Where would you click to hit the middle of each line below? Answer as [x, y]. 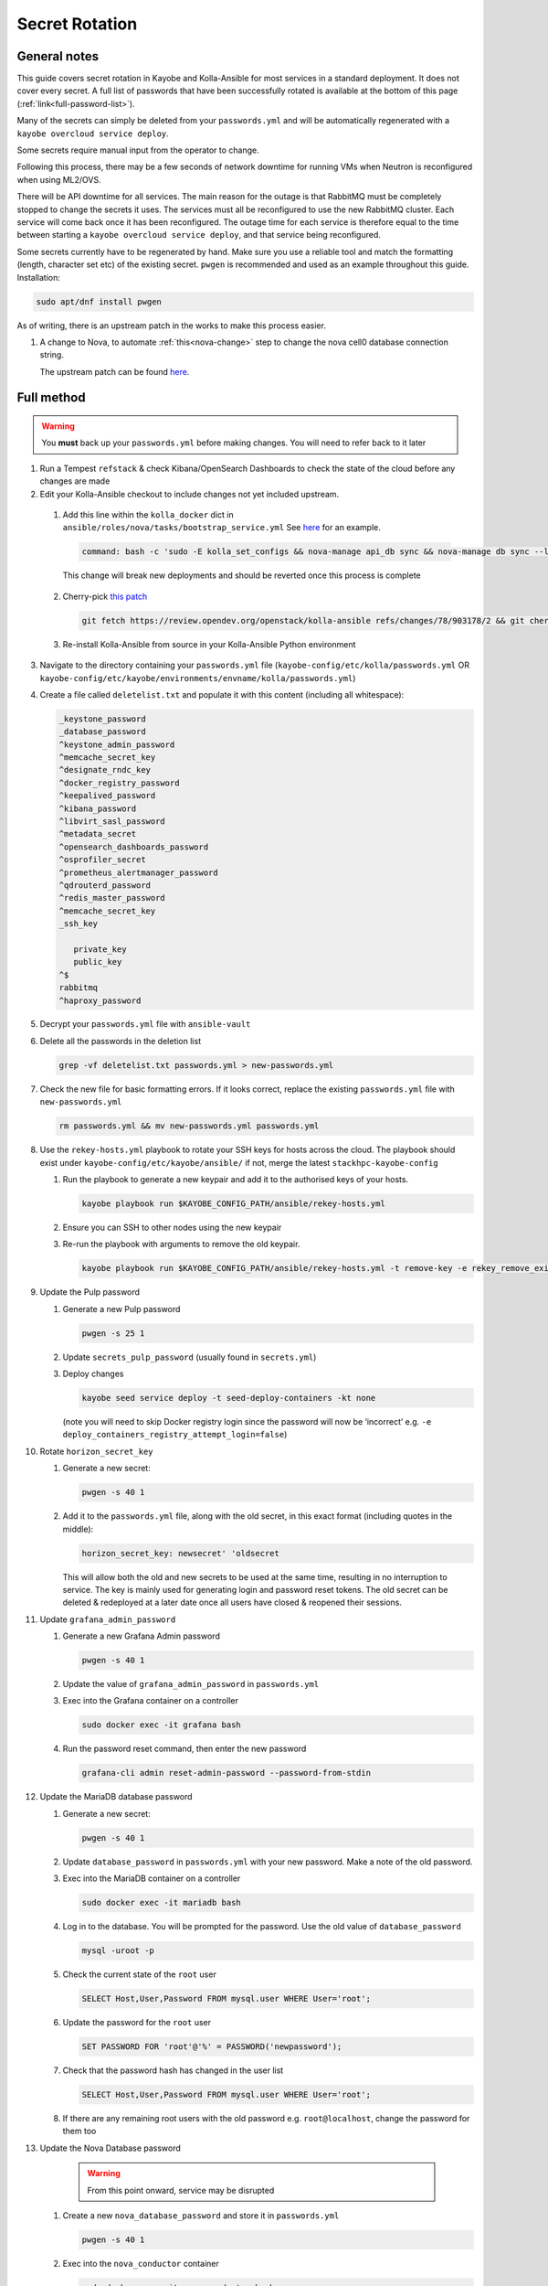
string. [52, 355]
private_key [100, 949]
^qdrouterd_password [105, 885]
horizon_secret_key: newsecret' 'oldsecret [181, 1553]
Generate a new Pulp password [121, 1309]
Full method [51, 398]
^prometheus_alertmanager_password [138, 872]
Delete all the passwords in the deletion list [120, 1041]
